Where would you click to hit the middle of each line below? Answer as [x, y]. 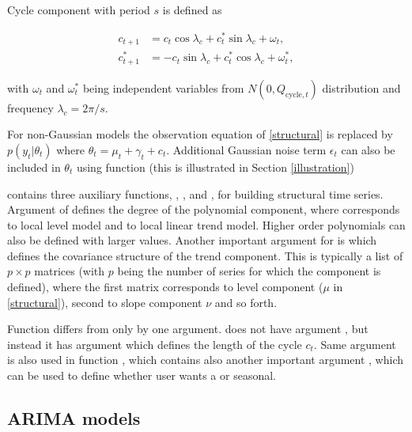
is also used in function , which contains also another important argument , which [206, 360]
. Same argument [355, 344]
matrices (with [70, 271]
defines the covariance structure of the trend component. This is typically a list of [205, 255]
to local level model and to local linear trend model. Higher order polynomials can [206, 224]
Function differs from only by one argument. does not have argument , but [188, 329]
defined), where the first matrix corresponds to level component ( [165, 287]
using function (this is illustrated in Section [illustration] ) [215, 167]
